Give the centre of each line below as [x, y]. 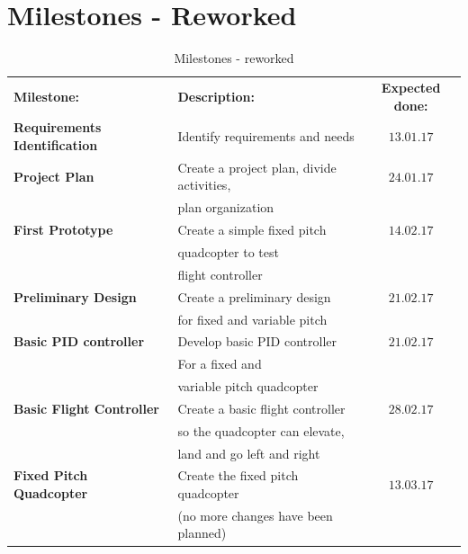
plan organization [226, 207]
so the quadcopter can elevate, [261, 430]
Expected [411, 87]
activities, [204, 185]
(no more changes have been [255, 515]
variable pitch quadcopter [248, 386]
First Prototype [63, 230]
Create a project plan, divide [257, 167]
